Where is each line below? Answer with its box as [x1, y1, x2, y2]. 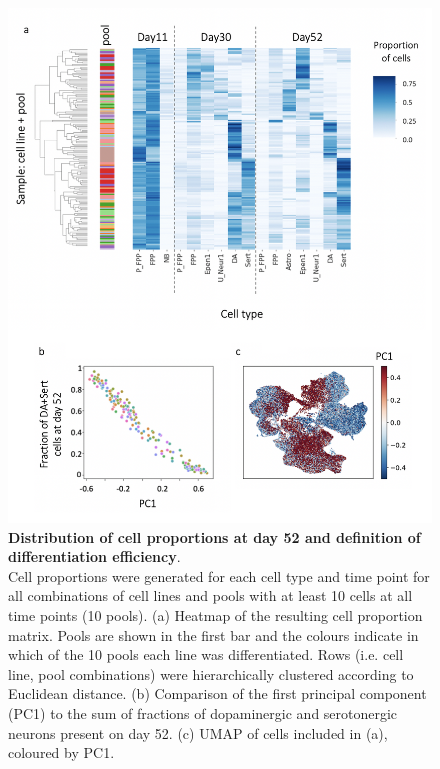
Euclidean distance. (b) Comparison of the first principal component [8, 683, 427, 704]
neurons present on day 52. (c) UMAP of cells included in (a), [8, 722, 388, 743]
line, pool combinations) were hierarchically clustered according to [8, 663, 414, 684]
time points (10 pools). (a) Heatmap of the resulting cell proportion [8, 605, 423, 625]
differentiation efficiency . [8, 546, 181, 567]
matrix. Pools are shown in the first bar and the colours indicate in [8, 624, 419, 645]
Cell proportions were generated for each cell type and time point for [8, 565, 430, 586]
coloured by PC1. [8, 742, 115, 763]
